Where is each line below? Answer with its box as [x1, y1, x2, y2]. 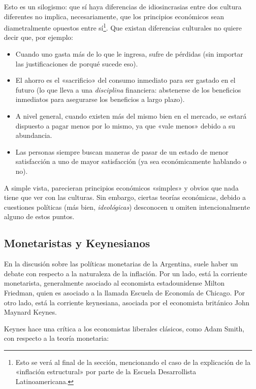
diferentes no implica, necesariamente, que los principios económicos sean [4, 11, 224, 21]
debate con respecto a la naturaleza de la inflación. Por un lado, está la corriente [4, 268, 248, 278]
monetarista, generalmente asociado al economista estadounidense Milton [4, 278, 225, 288]
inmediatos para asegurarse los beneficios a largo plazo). [15, 94, 185, 104]
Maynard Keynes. [4, 307, 57, 317]
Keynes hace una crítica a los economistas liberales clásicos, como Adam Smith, [4, 323, 245, 333]
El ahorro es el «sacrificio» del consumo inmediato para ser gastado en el [15, 75, 236, 85]
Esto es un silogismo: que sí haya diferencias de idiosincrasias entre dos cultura [4, 1, 242, 11]
